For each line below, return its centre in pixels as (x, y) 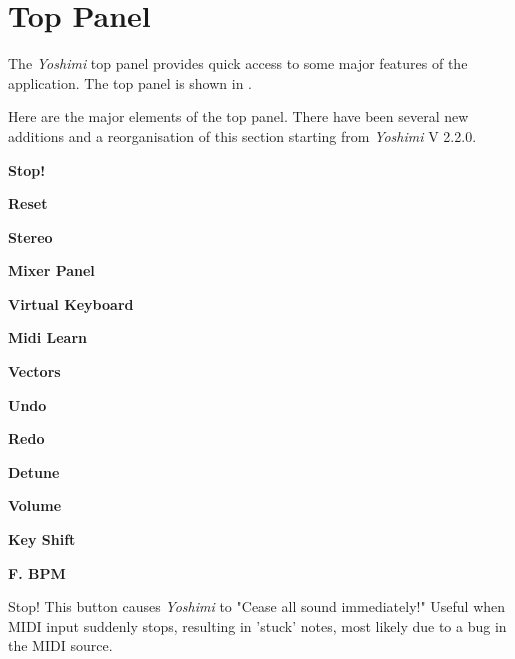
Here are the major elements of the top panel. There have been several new (238, 116)
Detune (34, 471)
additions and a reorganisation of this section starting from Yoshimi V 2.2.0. (242, 135)
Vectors (34, 371)
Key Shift (42, 539)
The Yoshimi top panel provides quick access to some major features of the (238, 63)
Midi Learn (48, 337)
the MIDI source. (60, 645)
